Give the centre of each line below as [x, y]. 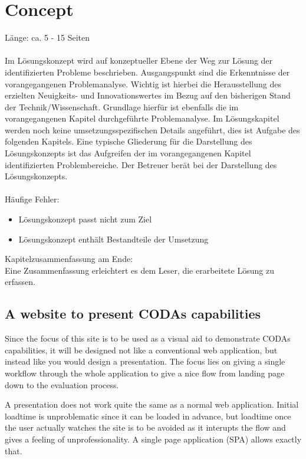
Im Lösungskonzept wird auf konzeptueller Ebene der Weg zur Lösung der [139, 60]
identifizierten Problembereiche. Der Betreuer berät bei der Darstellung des [141, 164]
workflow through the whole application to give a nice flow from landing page [145, 373]
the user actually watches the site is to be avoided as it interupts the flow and [145, 427]
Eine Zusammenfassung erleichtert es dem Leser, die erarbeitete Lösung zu [139, 270]
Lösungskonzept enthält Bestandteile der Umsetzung [113, 239]
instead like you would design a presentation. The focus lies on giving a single [145, 361]
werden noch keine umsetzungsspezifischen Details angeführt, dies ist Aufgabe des [152, 129]
